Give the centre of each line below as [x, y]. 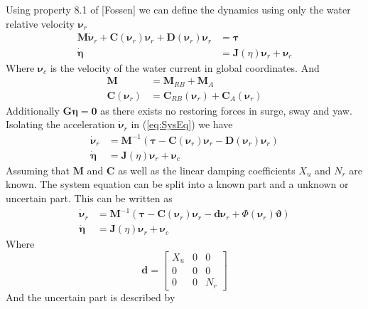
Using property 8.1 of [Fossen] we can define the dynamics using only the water [178, 9]
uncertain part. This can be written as [89, 198]
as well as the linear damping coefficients [207, 170]
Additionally [33, 110]
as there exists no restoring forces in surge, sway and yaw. [226, 110]
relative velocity [40, 23]
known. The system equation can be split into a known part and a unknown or [177, 184]
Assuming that [38, 170]
